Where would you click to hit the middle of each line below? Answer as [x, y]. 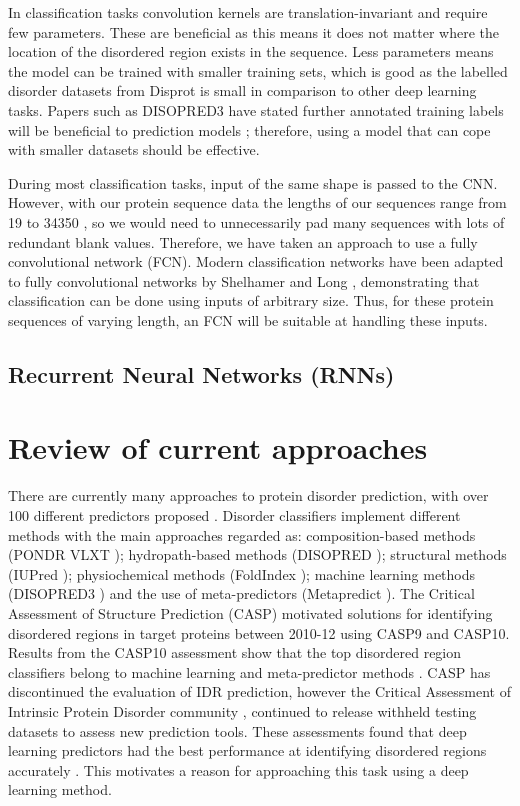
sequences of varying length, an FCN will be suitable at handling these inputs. [248, 319]
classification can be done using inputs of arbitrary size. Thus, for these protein [251, 300]
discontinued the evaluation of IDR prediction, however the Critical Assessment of [259, 691]
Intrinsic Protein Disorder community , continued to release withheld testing [242, 710]
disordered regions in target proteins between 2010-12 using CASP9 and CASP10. [259, 632]
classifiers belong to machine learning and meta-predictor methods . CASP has [249, 671]
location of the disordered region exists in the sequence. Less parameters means [251, 51]
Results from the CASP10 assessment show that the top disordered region [235, 652]
